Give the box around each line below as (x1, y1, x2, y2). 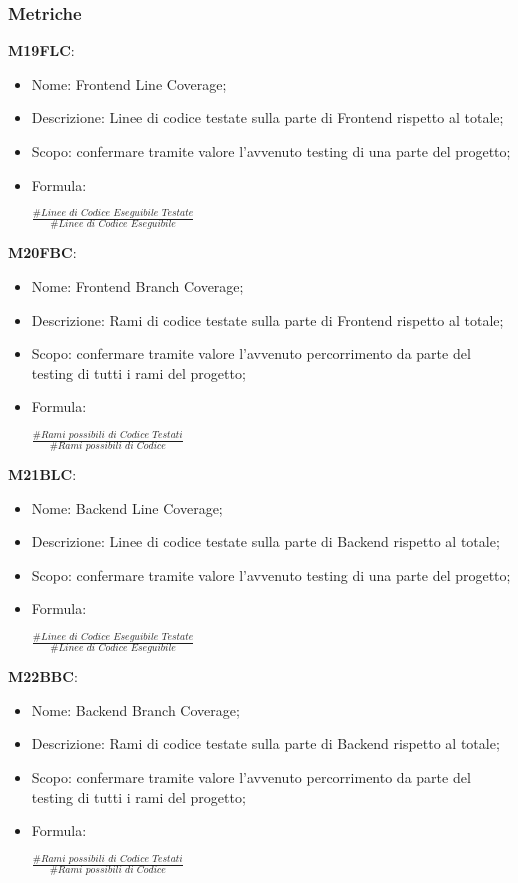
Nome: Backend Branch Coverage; (31, 699, 240, 720)
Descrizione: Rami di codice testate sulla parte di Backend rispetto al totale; (31, 733, 500, 754)
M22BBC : (8, 666, 78, 687)
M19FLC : (8, 40, 75, 61)
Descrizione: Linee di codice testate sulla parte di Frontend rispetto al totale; (31, 107, 504, 128)
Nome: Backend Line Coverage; (31, 497, 223, 518)
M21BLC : (8, 464, 77, 485)
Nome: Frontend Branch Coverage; (31, 275, 244, 296)
